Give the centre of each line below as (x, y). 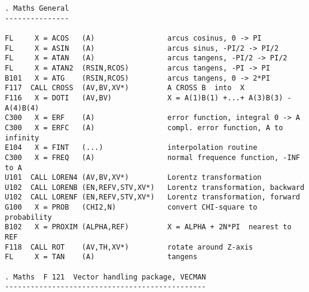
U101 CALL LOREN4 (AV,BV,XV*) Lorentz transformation (133, 178)
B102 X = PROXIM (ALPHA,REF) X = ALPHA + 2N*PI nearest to (148, 227)
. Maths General (37, 8)
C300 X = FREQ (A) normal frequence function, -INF (152, 157)
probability (28, 217)
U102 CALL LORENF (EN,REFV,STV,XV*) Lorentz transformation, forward (152, 197)
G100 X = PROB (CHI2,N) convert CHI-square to (131, 208)
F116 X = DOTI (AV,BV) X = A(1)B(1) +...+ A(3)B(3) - (148, 98)
